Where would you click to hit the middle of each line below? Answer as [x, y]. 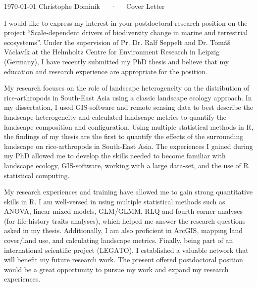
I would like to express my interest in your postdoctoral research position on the [126, 23]
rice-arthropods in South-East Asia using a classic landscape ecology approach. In [128, 97]
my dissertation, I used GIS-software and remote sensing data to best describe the [128, 107]
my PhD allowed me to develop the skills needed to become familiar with [115, 156]
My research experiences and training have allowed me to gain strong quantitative [128, 192]
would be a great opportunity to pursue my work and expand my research [116, 269]
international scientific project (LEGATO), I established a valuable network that [126, 250]
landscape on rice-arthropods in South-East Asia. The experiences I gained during [128, 146]
